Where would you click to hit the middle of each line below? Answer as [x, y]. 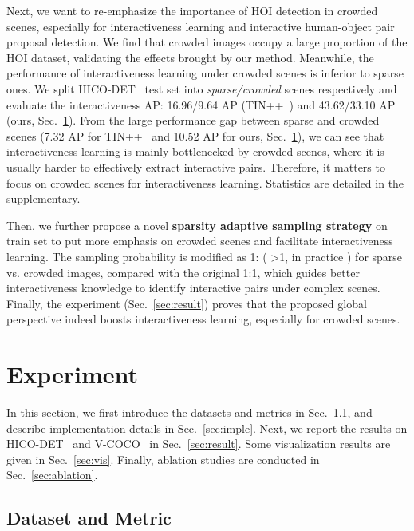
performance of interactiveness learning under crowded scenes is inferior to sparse [205, 73]
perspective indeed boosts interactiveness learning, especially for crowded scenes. [203, 319]
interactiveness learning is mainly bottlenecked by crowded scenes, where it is [195, 151]
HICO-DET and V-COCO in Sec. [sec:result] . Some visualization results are [199, 444]
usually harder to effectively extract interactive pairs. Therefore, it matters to [196, 166]
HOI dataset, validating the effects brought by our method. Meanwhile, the [190, 57]
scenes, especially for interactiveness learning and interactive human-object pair [201, 26]
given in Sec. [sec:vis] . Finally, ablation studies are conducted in [163, 459]
